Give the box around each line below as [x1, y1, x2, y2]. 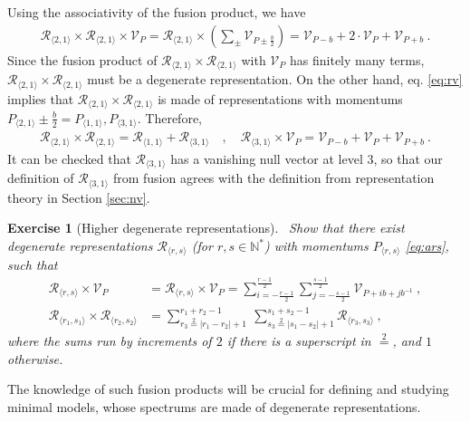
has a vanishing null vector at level [170, 149, 363, 168]
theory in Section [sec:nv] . [7, 187, 150, 206]
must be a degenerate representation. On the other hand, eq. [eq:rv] [87, 70, 463, 89]
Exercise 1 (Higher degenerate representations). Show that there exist [7, 218, 405, 237]
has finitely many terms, [290, 50, 425, 69]
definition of [7, 168, 74, 187]
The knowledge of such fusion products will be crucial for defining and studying [7, 379, 449, 398]
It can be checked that [7, 149, 131, 168]
